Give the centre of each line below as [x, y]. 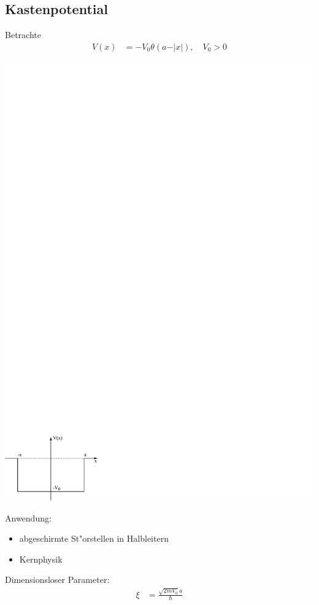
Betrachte [23, 35]
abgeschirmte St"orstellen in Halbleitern [94, 538]
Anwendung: [28, 517]
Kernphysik [41, 559]
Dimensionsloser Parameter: [57, 580]
